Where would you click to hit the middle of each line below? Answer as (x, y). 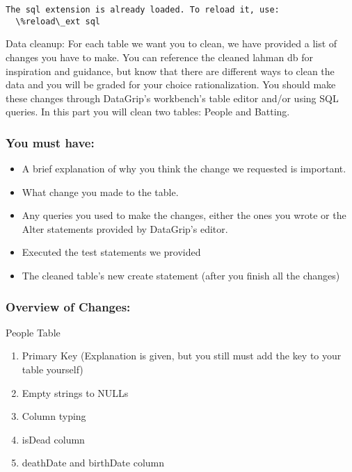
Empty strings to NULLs (75, 392)
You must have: (50, 142)
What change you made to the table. (100, 192)
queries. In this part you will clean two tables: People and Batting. (148, 112)
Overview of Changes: (68, 306)
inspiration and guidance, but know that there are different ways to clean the (170, 71)
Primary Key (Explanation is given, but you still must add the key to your (182, 356)
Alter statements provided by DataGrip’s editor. (125, 228)
